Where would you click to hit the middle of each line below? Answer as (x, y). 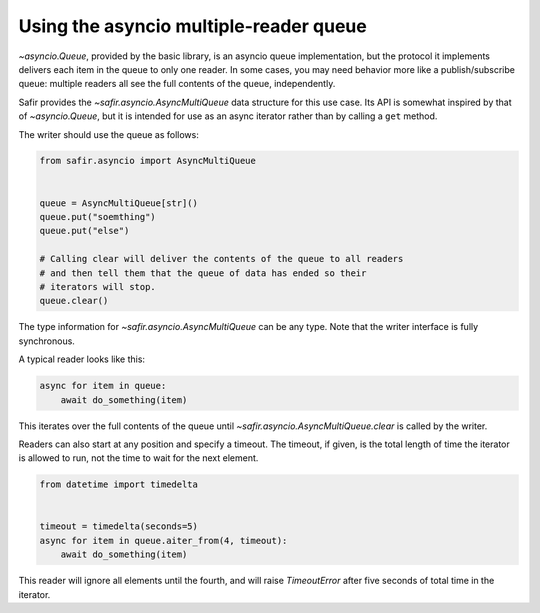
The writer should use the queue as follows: (108, 134)
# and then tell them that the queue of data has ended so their (203, 273)
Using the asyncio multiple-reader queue (192, 26)
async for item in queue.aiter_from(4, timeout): (163, 540)
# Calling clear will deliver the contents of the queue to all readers (221, 259)
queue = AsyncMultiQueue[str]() (119, 203)
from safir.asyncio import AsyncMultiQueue (148, 161)
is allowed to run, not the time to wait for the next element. (138, 458)
